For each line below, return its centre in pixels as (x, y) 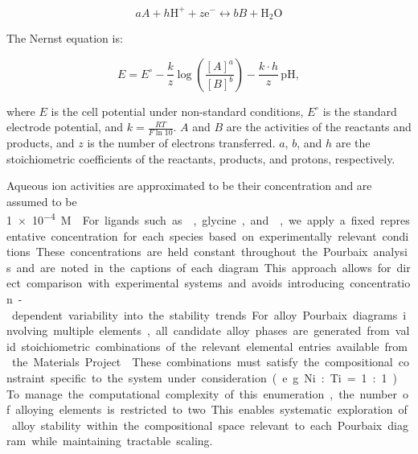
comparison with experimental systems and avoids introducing (185, 283)
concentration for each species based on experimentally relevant (214, 235)
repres (395, 220)
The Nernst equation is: (65, 37)
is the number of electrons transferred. (181, 142)
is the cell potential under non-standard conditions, (177, 111)
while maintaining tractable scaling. (122, 441)
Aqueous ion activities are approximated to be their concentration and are (189, 186)
